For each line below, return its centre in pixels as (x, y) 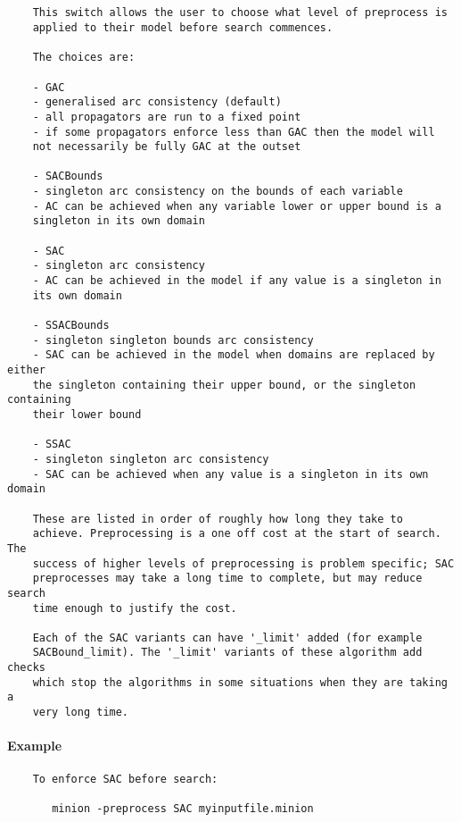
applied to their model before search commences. (183, 27)
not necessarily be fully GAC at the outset (167, 147)
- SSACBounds (71, 326)
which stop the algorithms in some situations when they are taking (240, 682)
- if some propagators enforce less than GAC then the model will (234, 132)
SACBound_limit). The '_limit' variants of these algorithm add (227, 653)
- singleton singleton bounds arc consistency (173, 340)
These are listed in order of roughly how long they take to (218, 519)
